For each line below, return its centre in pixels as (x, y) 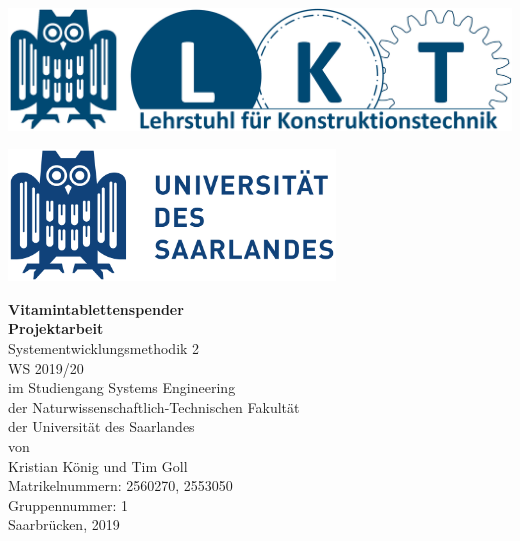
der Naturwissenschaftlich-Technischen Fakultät (154, 406)
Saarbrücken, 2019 (64, 524)
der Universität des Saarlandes (101, 426)
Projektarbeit (56, 328)
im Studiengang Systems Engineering (122, 387)
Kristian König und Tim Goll (98, 465)
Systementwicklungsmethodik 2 (104, 348)
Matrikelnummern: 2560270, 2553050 (120, 485)
